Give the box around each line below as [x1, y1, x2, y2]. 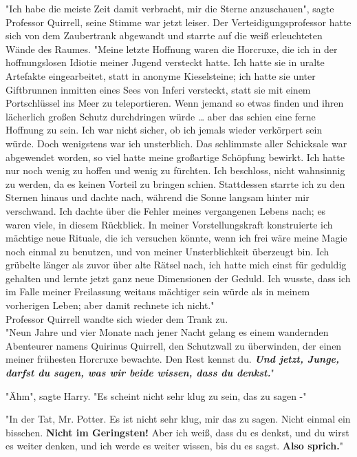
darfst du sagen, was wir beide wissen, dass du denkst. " [6, 365, 274, 380]
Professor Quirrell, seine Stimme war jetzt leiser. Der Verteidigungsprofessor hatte [6, 14, 351, 29]
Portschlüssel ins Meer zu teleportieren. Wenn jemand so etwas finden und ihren [6, 96, 344, 110]
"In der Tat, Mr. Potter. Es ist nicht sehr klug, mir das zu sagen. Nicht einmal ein [6, 412, 351, 426]
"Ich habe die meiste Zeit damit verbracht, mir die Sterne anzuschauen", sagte [6, 1, 334, 15]
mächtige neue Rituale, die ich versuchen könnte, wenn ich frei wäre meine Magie [6, 231, 347, 245]
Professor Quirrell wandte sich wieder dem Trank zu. [6, 311, 228, 326]
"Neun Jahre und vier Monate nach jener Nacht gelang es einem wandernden [6, 325, 329, 339]
